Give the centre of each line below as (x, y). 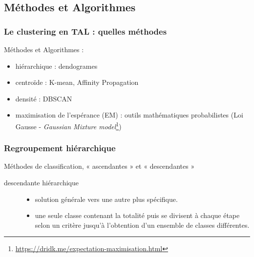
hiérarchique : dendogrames (56, 66)
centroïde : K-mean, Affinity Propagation (77, 82)
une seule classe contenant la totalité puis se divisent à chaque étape (137, 215)
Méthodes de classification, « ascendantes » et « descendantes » (99, 166)
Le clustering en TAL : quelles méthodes (85, 31)
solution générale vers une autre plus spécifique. (106, 199)
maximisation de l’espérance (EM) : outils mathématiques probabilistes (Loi (129, 115)
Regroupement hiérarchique (60, 148)
